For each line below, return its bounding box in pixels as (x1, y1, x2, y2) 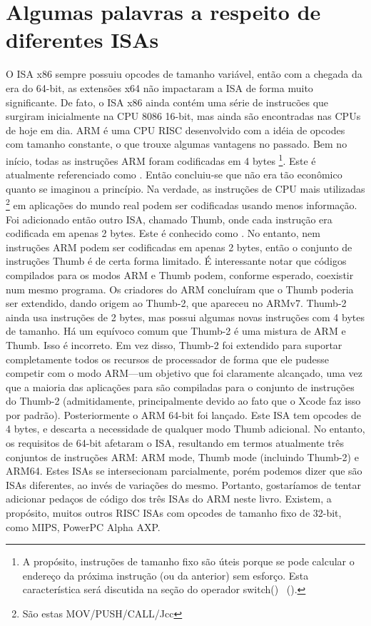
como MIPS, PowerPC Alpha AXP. (6, 519, 161, 534)
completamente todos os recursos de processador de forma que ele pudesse (6, 351, 330, 366)
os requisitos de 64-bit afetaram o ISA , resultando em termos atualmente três (6, 435, 344, 450)
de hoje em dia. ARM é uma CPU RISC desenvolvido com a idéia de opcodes (6, 122, 345, 137)
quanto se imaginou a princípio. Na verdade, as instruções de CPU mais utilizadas (6, 181, 365, 196)
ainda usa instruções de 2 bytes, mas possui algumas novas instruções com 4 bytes (6, 309, 365, 324)
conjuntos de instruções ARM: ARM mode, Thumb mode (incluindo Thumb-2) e (6, 449, 359, 464)
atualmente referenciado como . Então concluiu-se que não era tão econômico (6, 167, 342, 182)
